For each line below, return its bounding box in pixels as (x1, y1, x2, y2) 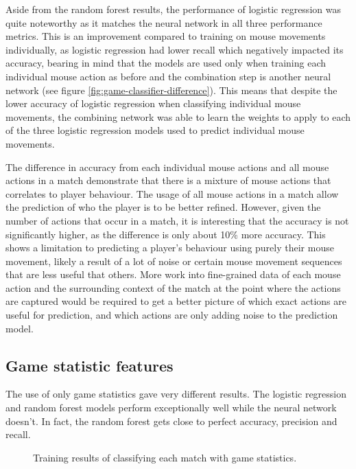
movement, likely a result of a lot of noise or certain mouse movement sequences (5, 253, 342, 268)
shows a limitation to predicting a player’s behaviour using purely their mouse (5, 240, 334, 255)
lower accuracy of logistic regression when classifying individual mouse (5, 96, 301, 111)
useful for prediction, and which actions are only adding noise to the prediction (5, 308, 338, 322)
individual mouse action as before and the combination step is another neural (5, 69, 331, 83)
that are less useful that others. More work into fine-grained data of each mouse (5, 267, 341, 282)
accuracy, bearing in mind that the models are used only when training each (5, 56, 326, 70)
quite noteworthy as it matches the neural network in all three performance (5, 15, 322, 30)
